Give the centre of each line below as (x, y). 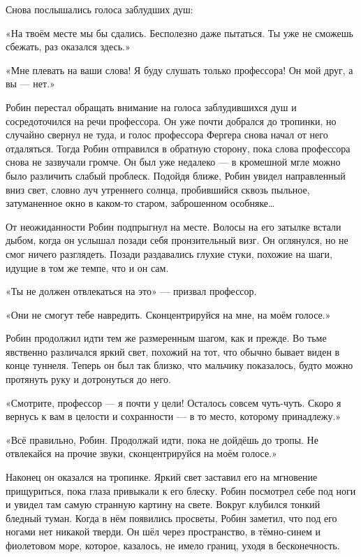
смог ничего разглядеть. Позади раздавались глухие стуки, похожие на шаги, (169, 253)
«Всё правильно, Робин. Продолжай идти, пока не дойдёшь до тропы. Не (162, 439)
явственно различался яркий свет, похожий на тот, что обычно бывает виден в (173, 351)
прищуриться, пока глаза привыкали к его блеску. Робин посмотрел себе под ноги (181, 490)
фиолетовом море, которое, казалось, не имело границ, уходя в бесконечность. (173, 545)
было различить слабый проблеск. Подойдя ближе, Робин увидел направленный (176, 175)
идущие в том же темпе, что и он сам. (87, 267)
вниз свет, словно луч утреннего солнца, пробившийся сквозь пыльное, (158, 189)
